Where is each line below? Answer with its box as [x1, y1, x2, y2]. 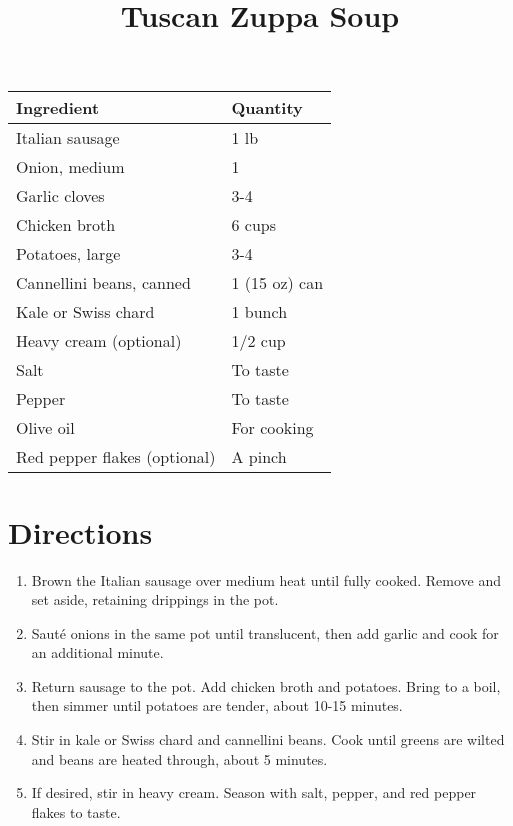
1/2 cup [231, 329, 286, 353]
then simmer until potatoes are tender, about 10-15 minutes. [31, 695, 403, 716]
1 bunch [231, 300, 288, 324]
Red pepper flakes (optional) [16, 445, 216, 469]
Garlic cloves [16, 184, 105, 208]
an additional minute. [31, 642, 164, 663]
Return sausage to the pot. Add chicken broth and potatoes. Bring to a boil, [31, 675, 501, 696]
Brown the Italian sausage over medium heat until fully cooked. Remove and [31, 569, 502, 590]
